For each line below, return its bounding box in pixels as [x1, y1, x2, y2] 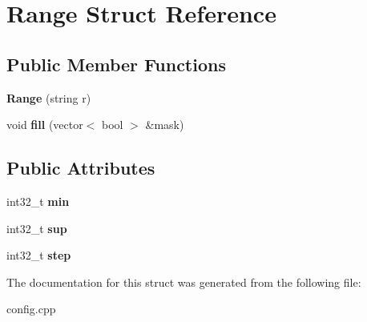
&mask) [145, 116, 184, 133]
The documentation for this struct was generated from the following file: [6, 273, 361, 290]
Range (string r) [6, 89, 91, 106]
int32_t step [6, 247, 71, 264]
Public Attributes [6, 155, 155, 180]
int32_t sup [6, 219, 67, 236]
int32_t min [6, 192, 70, 209]
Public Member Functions [6, 51, 226, 76]
